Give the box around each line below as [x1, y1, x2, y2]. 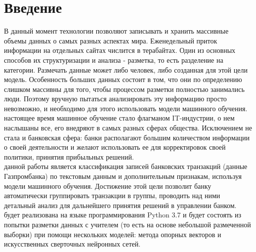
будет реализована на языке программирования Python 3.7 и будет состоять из [4, 210, 242, 220]
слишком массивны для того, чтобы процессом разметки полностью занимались [4, 84, 245, 94]
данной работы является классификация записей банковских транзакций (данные [4, 161, 248, 171]
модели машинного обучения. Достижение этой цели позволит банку [4, 180, 212, 191]
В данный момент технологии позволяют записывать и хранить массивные [4, 26, 229, 36]
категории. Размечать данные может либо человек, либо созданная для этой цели [4, 64, 248, 75]
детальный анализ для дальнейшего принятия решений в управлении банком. [4, 200, 237, 210]
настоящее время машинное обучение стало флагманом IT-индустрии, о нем [4, 113, 235, 123]
